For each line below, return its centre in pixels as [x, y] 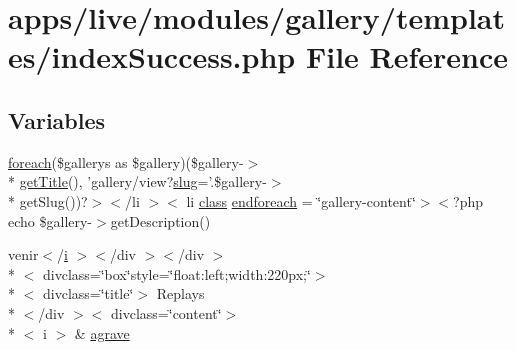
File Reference [407, 56]
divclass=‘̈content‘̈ [166, 312]
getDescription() [160, 220]
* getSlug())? [48, 200]
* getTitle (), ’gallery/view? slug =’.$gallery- [137, 181]
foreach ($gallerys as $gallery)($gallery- [126, 161]
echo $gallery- [50, 220]
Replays [180, 293]
